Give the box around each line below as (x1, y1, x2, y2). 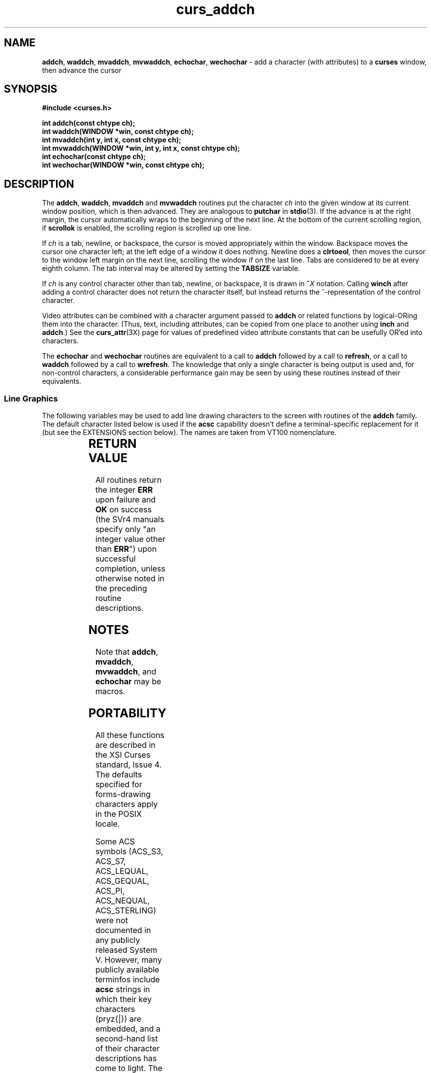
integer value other (95, 534, 165, 544)
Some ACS (95, 836, 135, 846)
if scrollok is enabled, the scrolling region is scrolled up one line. (42, 224, 251, 233)
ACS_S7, (95, 856, 126, 866)
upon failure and (95, 494, 156, 504)
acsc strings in (95, 984, 150, 994)
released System (95, 944, 157, 955)
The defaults (95, 769, 142, 779)
